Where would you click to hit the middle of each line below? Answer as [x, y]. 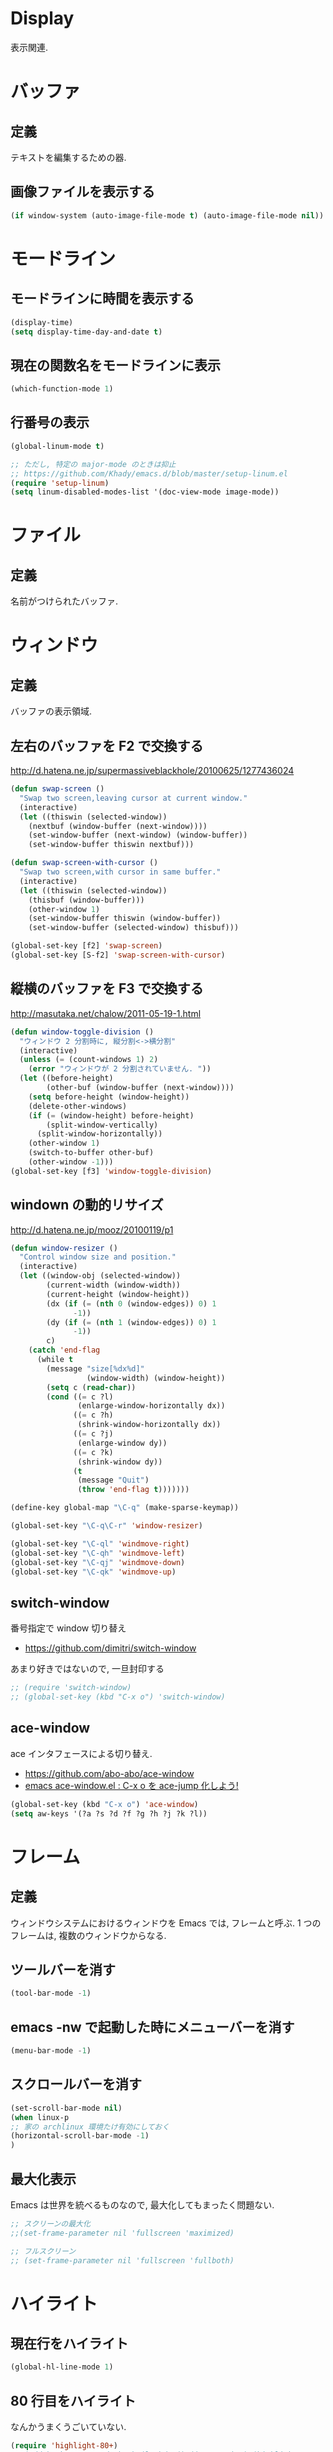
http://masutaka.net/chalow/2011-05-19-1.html [106, 1013]
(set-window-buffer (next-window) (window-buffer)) [138, 835]
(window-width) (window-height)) [156, 1378]
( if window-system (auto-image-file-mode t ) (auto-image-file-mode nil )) [167, 215]
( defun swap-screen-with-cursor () [84, 863]
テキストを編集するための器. [68, 157]
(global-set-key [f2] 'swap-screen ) [86, 946]
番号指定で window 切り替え [68, 1628]
